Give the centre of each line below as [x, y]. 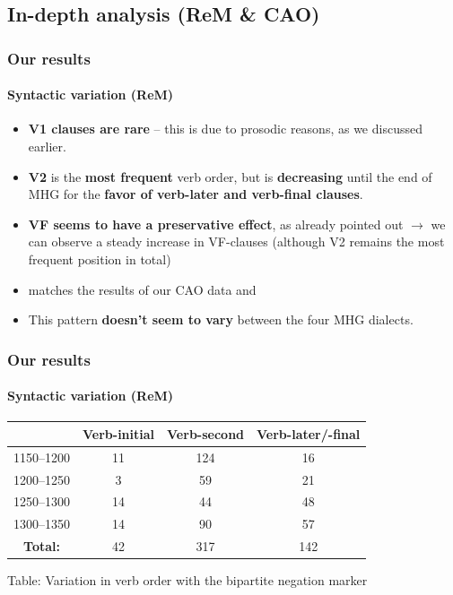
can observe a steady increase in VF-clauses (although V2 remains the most [236, 241]
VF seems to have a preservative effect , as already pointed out [216, 224]
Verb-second [206, 433]
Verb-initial [119, 433]
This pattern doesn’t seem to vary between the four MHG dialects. [221, 319]
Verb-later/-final [309, 433]
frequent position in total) [100, 259]
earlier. [47, 147]
